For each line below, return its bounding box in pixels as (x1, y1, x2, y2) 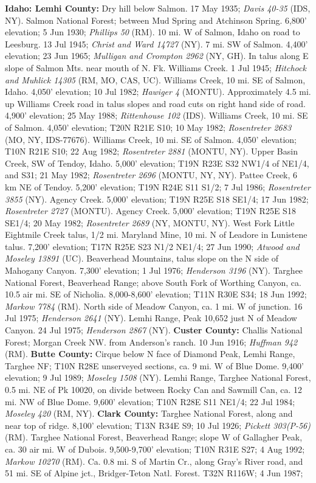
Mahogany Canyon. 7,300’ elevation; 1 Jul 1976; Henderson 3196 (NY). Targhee (5, 264, 303, 277)
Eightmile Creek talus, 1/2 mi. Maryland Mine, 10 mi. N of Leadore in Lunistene (5, 228, 307, 241)
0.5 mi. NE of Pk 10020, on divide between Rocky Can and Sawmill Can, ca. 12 (5, 383, 303, 395)
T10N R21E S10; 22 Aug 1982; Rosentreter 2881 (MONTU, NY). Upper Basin (5, 145, 298, 158)
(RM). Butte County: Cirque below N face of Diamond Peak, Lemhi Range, (5, 347, 295, 360)
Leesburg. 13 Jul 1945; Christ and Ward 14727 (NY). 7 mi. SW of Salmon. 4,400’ (5, 37, 308, 50)
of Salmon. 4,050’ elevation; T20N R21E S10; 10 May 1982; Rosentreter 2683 (5, 120, 292, 133)
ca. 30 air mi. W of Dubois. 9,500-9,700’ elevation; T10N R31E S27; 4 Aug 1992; (5, 442, 305, 455)
